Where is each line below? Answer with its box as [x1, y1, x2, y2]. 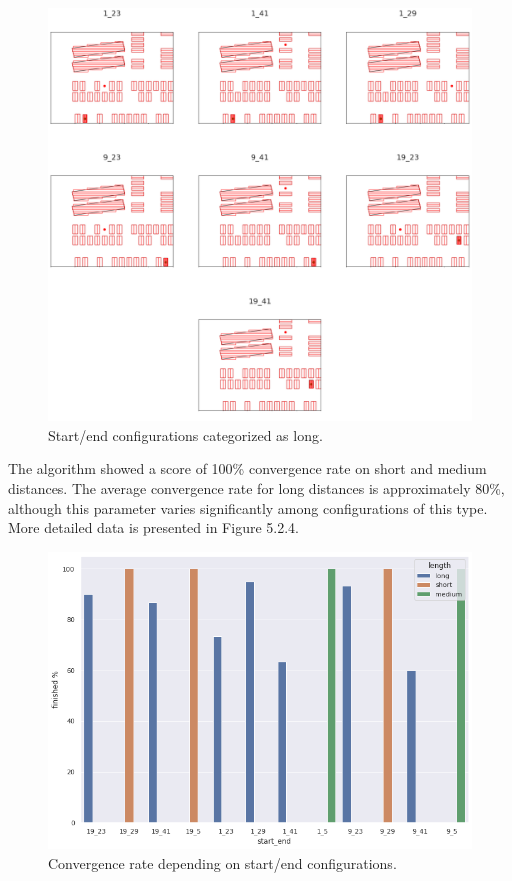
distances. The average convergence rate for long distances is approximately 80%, [8, 478, 505, 499]
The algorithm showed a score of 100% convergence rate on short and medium [8, 458, 487, 479]
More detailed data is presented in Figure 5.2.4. [8, 517, 299, 538]
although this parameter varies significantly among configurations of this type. [8, 497, 488, 518]
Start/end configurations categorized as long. [48, 424, 323, 445]
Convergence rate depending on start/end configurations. [48, 852, 397, 873]
